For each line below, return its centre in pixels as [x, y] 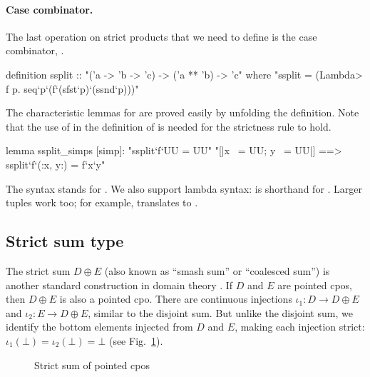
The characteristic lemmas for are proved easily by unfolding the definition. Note [183, 112]
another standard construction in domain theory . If [119, 285]
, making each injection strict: [300, 327]
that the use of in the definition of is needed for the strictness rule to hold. [169, 126]
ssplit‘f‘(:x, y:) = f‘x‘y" [56, 164]
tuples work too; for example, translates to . [102, 202]
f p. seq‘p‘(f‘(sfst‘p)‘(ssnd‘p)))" [72, 88]
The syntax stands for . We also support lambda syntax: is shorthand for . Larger [184, 188]
